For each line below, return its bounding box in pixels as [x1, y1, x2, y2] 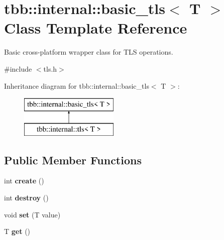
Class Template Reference [4, 18, 187, 38]
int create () [4, 175, 44, 186]
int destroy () [4, 192, 49, 203]
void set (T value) [4, 209, 61, 219]
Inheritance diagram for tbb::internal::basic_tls [4, 80, 149, 91]
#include [4, 63, 32, 74]
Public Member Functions [4, 152, 142, 167]
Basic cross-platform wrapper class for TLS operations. [4, 47, 173, 57]
